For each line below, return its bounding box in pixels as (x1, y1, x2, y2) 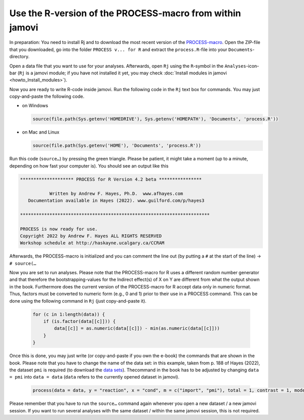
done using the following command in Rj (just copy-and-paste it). (9, 298, 147, 304)
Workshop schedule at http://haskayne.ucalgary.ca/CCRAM (20, 240, 165, 246)
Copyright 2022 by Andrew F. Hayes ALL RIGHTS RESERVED (20, 233, 162, 239)
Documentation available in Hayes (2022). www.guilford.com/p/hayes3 (28, 197, 205, 203)
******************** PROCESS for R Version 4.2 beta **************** (20, 176, 202, 182)
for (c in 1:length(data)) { (32, 311, 105, 317)
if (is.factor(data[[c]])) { (43, 319, 116, 324)
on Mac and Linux (22, 129, 60, 135)
